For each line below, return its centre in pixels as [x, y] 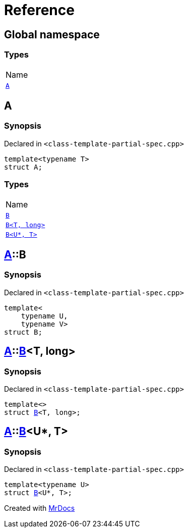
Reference [39, 10]
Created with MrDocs [40, 508]
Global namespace [52, 34]
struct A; [23, 167]
